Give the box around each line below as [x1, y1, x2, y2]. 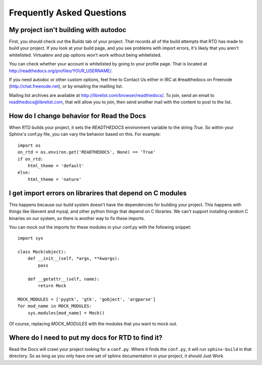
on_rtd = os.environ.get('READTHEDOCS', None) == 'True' [17, 149, 156, 155]
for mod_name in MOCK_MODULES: [17, 303, 92, 309]
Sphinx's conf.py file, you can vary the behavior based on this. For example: [9, 131, 161, 137]
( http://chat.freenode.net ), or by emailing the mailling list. [9, 83, 123, 89]
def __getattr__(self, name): [27, 276, 99, 282]
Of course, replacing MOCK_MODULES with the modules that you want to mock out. [9, 320, 178, 327]
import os [17, 143, 41, 148]
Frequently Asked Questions [9, 7, 127, 18]
